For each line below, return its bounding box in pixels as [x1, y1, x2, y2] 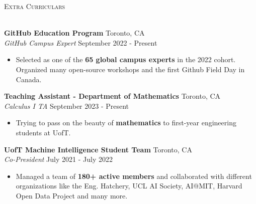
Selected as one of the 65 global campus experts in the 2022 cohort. [16, 54, 236, 65]
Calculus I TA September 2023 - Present [4, 100, 129, 111]
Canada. [16, 74, 42, 84]
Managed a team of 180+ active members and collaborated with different [16, 170, 252, 181]
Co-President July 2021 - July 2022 [4, 154, 113, 164]
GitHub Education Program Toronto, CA [4, 28, 145, 38]
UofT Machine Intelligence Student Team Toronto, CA [4, 144, 192, 154]
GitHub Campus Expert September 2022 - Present [4, 37, 157, 48]
